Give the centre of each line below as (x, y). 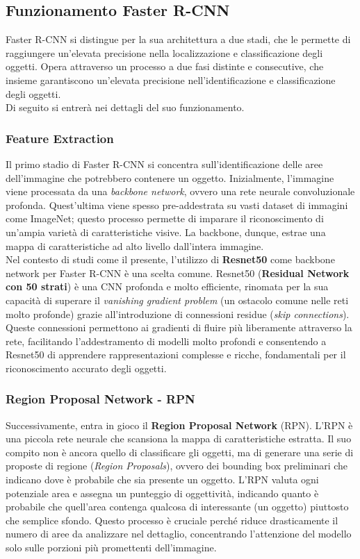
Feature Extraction (60, 138)
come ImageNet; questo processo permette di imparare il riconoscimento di (165, 218)
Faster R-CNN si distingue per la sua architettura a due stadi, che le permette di (178, 39)
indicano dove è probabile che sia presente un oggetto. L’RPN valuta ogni (162, 479)
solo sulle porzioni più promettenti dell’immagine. (111, 548)
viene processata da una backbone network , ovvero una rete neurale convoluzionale (180, 191)
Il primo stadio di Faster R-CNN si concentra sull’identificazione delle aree (164, 164)
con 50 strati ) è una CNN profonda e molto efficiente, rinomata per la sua (167, 286)
